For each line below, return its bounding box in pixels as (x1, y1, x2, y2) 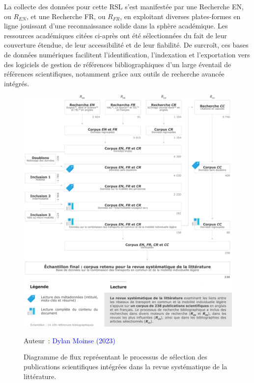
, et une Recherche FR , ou (26, 11, 106, 21)
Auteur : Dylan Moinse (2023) (24, 335, 115, 345)
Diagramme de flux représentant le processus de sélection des (24, 352, 207, 362)
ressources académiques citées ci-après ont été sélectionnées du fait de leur (4, 30, 227, 40)
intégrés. (4, 78, 29, 88)
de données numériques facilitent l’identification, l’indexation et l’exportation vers (4, 49, 250, 59)
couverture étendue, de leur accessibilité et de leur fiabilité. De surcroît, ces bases (4, 40, 249, 50)
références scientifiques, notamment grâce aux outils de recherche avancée (4, 69, 225, 79)
